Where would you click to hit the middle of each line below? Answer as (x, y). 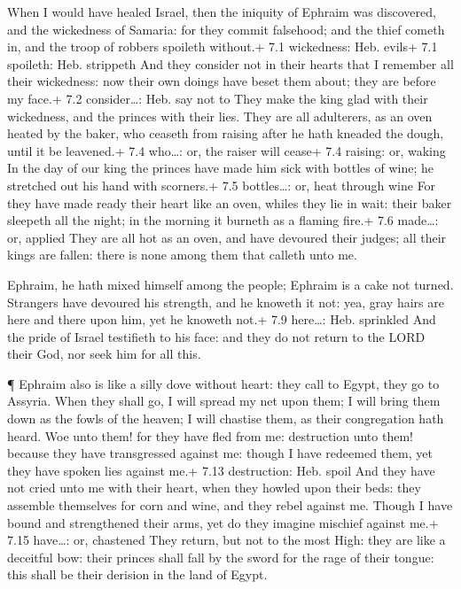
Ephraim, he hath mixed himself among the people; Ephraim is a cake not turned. (230, 284)
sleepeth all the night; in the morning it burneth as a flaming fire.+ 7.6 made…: (223, 220)
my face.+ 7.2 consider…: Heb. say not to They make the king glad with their (218, 98)
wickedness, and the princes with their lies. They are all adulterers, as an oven (220, 116)
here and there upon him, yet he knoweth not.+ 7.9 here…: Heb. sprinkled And (222, 319)
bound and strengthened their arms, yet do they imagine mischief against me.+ (223, 522)
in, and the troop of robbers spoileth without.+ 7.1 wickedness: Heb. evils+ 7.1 (223, 46)
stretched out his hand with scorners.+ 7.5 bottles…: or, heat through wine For (222, 185)
